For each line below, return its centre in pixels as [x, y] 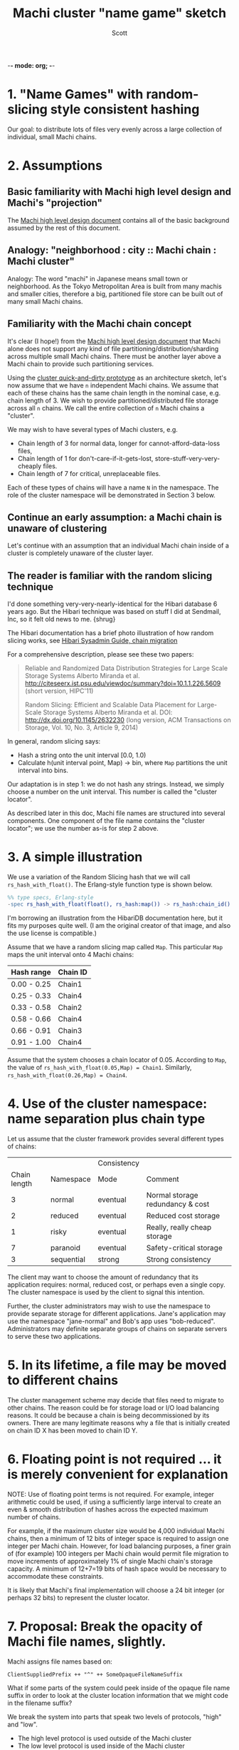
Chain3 [70, 1031]
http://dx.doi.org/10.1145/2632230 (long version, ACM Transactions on [128, 720]
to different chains [63, 1380]
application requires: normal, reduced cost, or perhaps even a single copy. [116, 1284]
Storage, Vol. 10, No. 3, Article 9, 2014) [81, 728]
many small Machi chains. [45, 301]
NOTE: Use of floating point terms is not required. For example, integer [111, 1494]
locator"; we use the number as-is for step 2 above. [83, 829]
